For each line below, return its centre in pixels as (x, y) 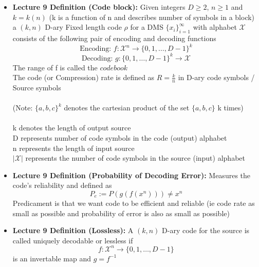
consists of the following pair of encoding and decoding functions (114, 38)
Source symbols (37, 87)
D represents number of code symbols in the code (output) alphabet (120, 137)
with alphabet (215, 27)
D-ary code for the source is (206, 230)
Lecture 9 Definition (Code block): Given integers (99, 7)
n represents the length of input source (73, 148)
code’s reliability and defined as (62, 185)
